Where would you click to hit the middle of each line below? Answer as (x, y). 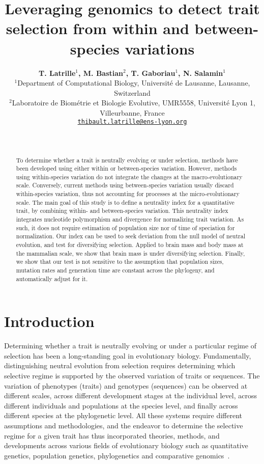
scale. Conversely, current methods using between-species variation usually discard (125, 185)
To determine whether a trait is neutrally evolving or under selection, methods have (127, 160)
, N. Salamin (201, 73)
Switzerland (132, 92)
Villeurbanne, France (132, 112)
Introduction (49, 321)
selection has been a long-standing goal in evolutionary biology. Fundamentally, (128, 355)
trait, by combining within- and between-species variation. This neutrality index (122, 211)
